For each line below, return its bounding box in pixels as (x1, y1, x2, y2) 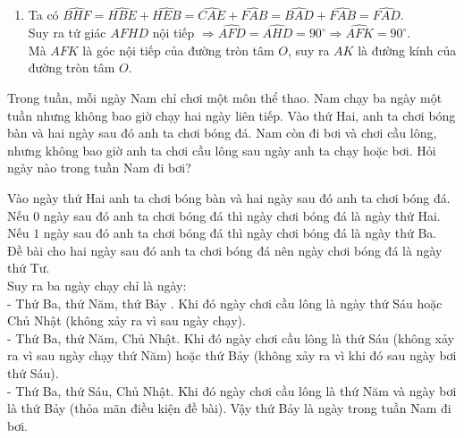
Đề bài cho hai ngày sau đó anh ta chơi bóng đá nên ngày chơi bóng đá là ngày (7, 240, 443, 259)
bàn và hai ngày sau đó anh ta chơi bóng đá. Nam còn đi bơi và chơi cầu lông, (7, 123, 437, 142)
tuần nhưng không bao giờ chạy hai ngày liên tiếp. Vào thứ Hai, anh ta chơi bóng (7, 105, 456, 124)
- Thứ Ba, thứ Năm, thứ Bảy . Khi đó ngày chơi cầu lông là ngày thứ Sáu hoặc (7, 293, 443, 312)
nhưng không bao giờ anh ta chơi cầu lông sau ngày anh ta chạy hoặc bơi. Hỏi (7, 140, 436, 159)
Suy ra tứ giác (28, 23, 106, 42)
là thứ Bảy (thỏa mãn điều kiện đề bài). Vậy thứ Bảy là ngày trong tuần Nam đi (7, 399, 451, 417)
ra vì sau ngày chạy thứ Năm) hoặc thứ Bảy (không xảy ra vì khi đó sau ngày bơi (7, 346, 457, 365)
